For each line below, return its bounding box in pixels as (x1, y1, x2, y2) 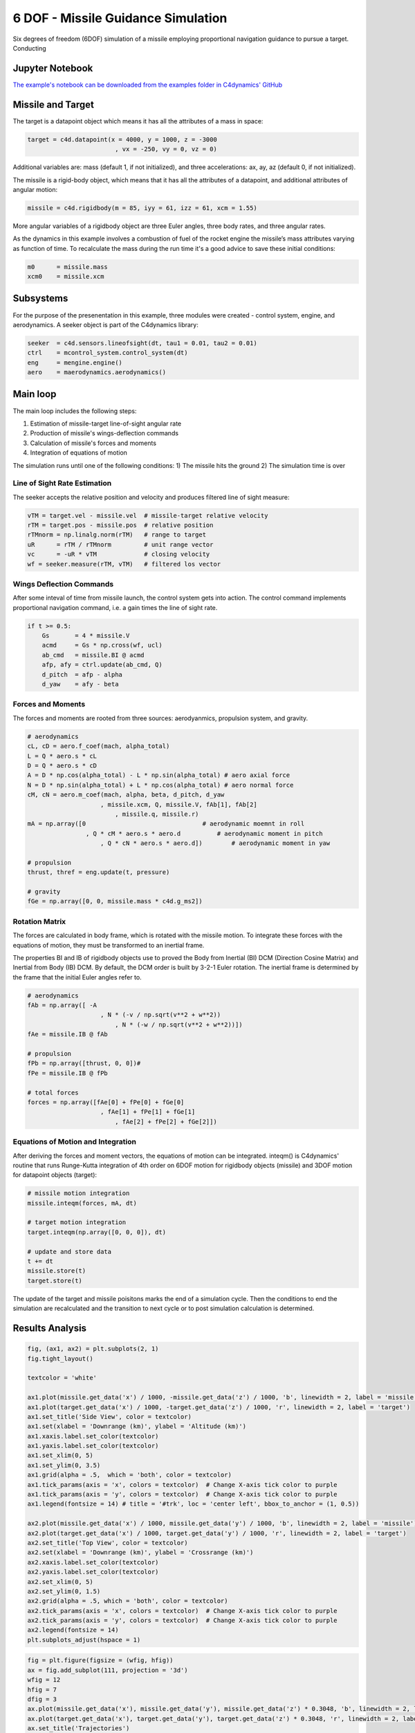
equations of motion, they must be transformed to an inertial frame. (12, 941, 205, 949)
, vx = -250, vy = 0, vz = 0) (114, 146, 217, 153)
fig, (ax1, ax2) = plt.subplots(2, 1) (27, 1345, 159, 1353)
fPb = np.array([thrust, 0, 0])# (27, 1059, 141, 1068)
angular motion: (12, 185, 58, 193)
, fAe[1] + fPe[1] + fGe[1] (100, 1108, 196, 1116)
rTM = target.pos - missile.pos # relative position (27, 521, 214, 530)
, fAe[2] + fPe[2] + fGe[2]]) (114, 1117, 217, 1126)
